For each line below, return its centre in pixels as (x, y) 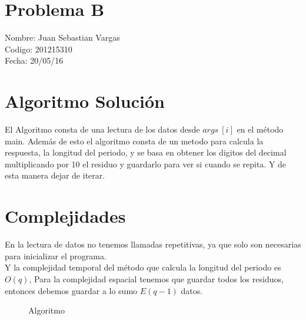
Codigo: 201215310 (39, 49)
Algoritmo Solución (85, 101)
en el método (260, 129)
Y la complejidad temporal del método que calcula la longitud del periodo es (143, 267)
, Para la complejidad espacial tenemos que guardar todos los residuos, (156, 278)
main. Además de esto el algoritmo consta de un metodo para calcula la (134, 141)
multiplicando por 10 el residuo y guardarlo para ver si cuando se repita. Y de (146, 164)
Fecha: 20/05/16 (34, 60)
